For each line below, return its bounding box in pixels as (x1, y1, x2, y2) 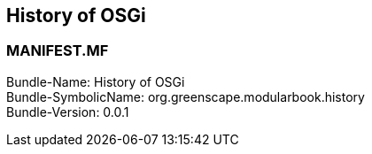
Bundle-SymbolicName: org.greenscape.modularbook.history (6, 89, 365, 104)
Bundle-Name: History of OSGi (6, 73, 185, 89)
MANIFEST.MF (6, 42, 109, 60)
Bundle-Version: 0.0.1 (6, 104, 129, 119)
